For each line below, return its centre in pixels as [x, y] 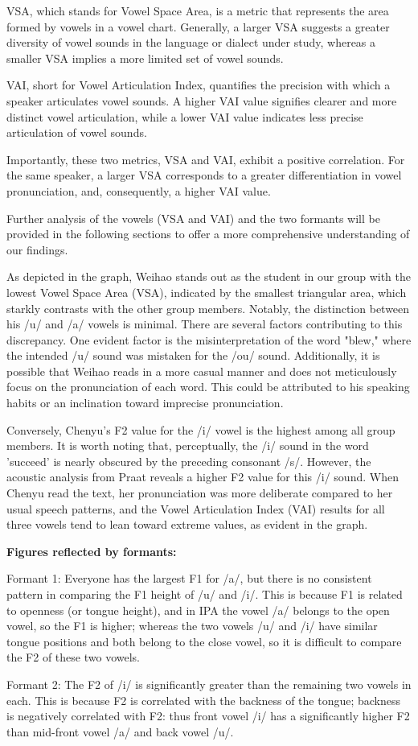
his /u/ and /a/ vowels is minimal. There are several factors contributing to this [205, 324]
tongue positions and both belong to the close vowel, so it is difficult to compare [204, 641]
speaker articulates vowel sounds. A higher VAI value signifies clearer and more [202, 100]
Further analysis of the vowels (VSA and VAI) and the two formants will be [193, 218]
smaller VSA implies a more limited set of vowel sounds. [145, 58]
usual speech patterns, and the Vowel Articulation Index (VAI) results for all [196, 508]
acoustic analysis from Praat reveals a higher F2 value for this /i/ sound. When [203, 477]
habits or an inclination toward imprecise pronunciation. [145, 403]
